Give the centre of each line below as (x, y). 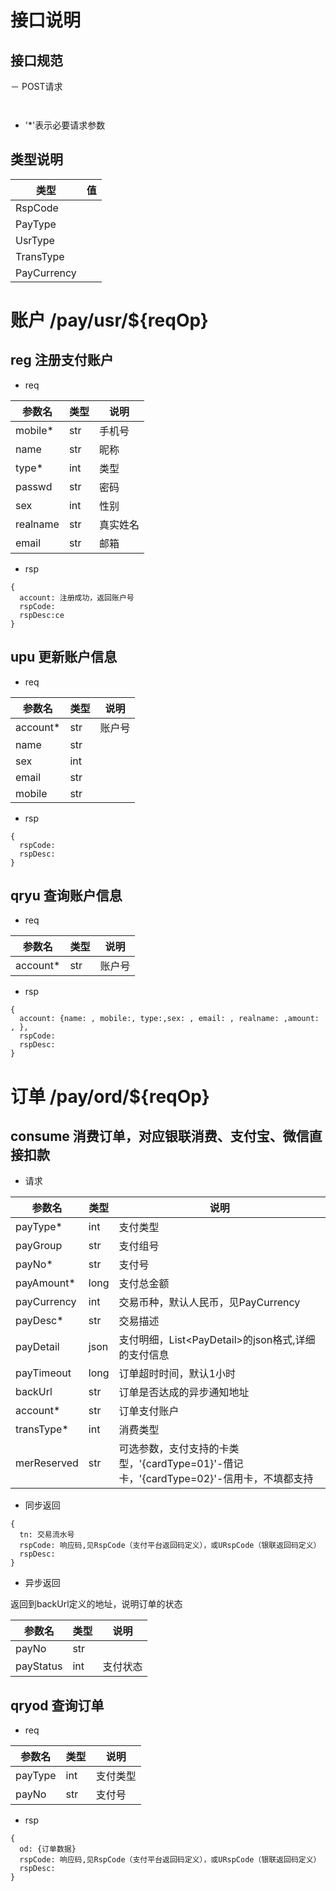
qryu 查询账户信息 (66, 896)
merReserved (47, 1463)
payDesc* (39, 1321)
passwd (34, 486)
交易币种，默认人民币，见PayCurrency (209, 1303)
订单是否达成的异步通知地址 (184, 1393)
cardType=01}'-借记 (194, 1464)
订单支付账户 (149, 1411)
